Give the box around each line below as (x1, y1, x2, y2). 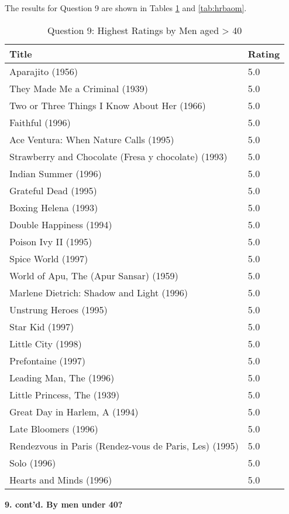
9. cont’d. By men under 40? (5, 498, 123, 510)
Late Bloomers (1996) (9, 421, 98, 435)
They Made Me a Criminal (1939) (9, 81, 148, 95)
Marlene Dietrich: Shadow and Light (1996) (9, 285, 188, 299)
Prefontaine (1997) (9, 353, 86, 367)
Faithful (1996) (9, 115, 71, 129)
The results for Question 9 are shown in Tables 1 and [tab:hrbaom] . (5, 2, 247, 13)
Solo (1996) (9, 455, 56, 469)
